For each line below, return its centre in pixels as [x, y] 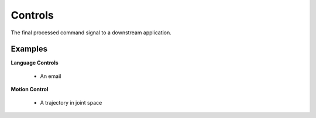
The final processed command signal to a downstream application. [91, 33]
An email [51, 76]
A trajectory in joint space [71, 102]
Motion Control [30, 90]
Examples [29, 49]
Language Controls [35, 63]
